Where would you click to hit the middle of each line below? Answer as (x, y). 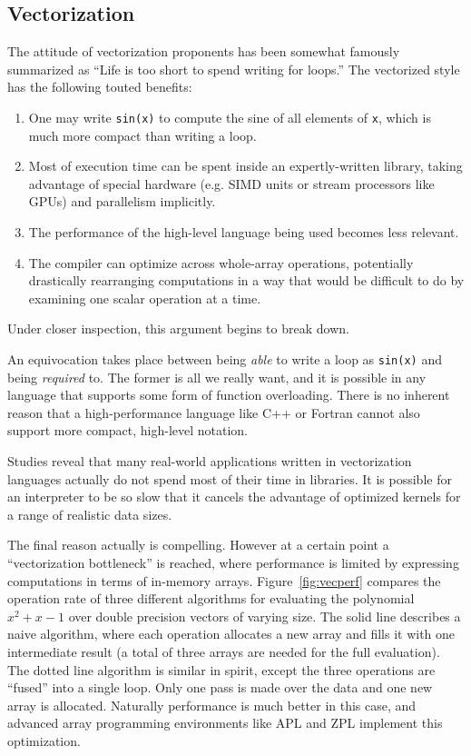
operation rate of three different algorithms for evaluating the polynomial (211, 598)
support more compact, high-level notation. (128, 430)
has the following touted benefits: (100, 87)
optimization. (44, 740)
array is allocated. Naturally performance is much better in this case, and (212, 705)
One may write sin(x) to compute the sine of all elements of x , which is (230, 117)
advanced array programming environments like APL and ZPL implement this (225, 723)
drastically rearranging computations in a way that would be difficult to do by (246, 280)
